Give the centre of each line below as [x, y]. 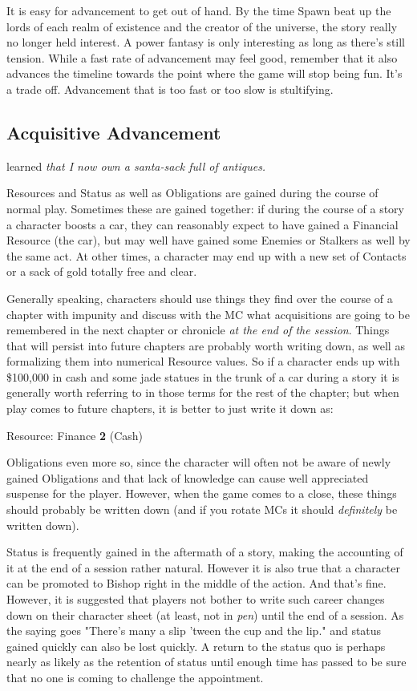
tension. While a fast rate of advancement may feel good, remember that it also [202, 57]
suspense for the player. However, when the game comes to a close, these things [202, 493]
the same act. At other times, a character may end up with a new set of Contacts [206, 255]
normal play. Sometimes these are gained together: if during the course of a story [205, 208]
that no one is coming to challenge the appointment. [135, 677]
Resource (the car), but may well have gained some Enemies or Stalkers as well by [208, 240]
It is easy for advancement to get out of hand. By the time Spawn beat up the [199, 10]
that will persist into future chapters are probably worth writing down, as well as [206, 345]
